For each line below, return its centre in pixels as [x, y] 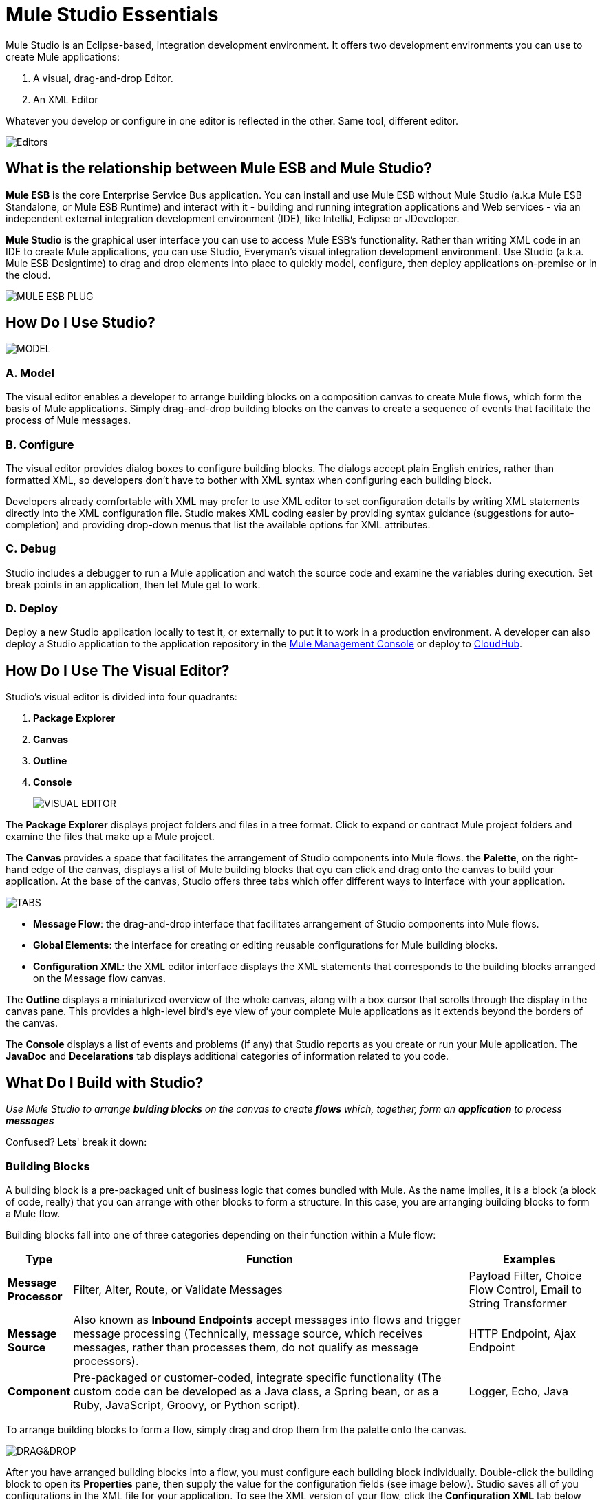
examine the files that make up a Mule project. [110, 837]
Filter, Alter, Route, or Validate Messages [178, 1289]
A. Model [30, 373]
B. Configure [40, 444]
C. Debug [31, 549]
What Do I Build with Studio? [105, 1082]
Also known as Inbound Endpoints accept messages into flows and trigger [267, 1319]
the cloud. [28, 275]
